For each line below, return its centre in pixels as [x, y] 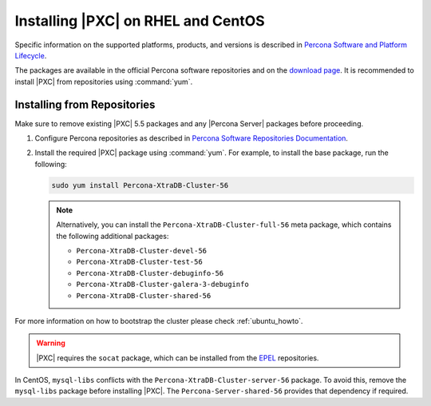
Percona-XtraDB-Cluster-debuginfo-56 [150, 273]
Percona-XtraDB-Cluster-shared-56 [144, 295]
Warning [51, 343]
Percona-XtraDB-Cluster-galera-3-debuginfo [162, 285]
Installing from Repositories [85, 104]
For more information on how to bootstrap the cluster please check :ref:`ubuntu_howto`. [159, 320]
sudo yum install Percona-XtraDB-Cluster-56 [140, 185]
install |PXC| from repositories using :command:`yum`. [104, 82]
